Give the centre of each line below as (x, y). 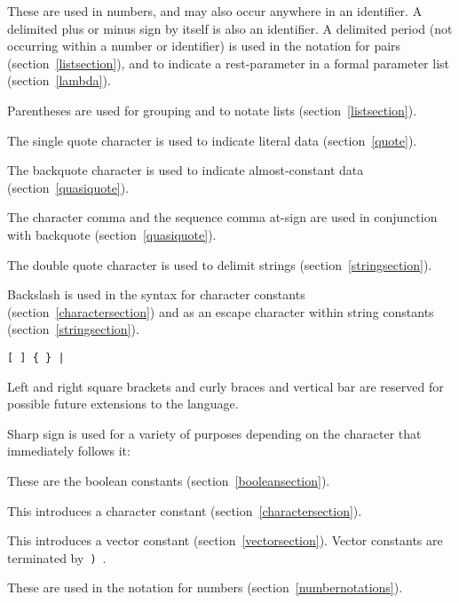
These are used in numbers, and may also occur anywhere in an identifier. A (215, 11)
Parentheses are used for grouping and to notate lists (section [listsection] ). (212, 110)
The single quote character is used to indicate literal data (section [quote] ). (212, 140)
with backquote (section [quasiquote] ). (112, 234)
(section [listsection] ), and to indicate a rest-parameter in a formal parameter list (229, 63)
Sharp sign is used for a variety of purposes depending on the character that (214, 433)
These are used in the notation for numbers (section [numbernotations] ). (205, 587)
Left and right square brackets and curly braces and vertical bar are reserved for (226, 386)
